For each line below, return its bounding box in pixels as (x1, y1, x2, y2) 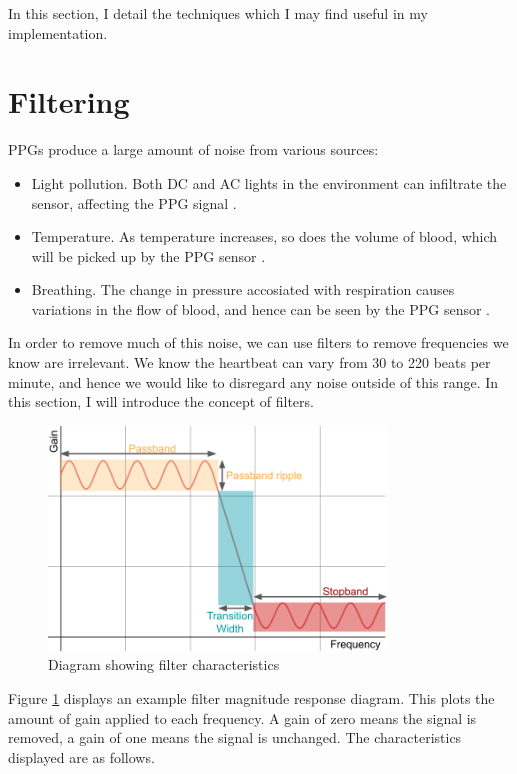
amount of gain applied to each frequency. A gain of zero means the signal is (8, 707, 477, 728)
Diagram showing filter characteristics (48, 654, 280, 675)
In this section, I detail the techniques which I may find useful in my (8, 3, 428, 23)
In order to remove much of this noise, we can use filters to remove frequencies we (8, 332, 509, 353)
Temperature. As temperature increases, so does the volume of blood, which (31, 226, 498, 247)
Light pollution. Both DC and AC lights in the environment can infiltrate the (31, 172, 507, 193)
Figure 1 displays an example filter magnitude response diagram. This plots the (8, 687, 495, 708)
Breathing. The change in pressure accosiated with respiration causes (31, 279, 455, 300)
